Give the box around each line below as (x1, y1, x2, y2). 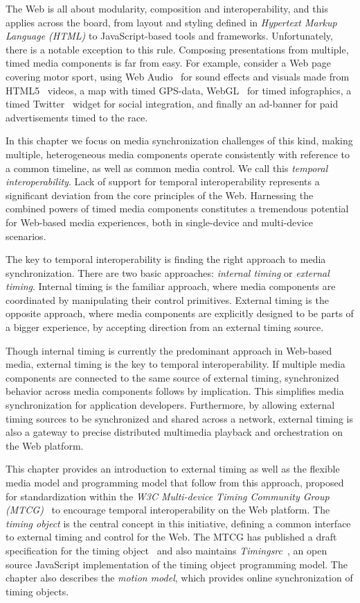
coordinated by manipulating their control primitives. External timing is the (6, 292, 329, 307)
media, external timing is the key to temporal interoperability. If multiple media (6, 357, 345, 371)
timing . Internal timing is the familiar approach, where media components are (6, 279, 336, 294)
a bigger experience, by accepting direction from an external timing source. (6, 320, 324, 334)
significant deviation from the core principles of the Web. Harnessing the (6, 187, 314, 202)
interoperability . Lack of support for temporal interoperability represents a (6, 174, 320, 189)
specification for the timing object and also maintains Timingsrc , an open (6, 543, 327, 557)
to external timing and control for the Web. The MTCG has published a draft (6, 529, 337, 544)
